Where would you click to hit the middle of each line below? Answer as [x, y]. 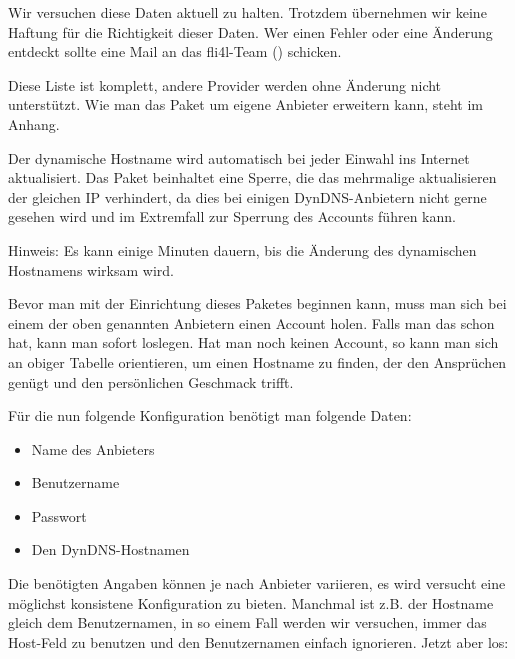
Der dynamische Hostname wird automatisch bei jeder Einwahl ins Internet [239, 157]
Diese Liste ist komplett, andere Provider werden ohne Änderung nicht [225, 84]
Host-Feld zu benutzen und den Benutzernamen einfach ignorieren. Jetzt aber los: [258, 641]
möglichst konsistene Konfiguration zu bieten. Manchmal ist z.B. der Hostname [251, 602]
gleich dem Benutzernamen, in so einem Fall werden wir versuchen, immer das [247, 622]
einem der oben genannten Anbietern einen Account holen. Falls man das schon [251, 322]
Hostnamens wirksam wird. [91, 269]
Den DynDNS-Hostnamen [110, 549]
